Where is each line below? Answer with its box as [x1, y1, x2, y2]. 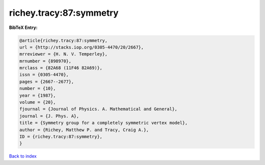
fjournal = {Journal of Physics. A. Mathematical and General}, [19, 106, 178, 112]
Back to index [9, 153, 37, 159]
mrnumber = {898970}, [19, 58, 72, 64]
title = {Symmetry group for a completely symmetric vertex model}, [19, 120, 188, 126]
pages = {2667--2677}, [19, 79, 74, 84]
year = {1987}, [19, 92, 56, 98]
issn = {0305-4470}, [19, 72, 69, 78]
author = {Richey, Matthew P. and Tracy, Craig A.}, [19, 127, 149, 133]
